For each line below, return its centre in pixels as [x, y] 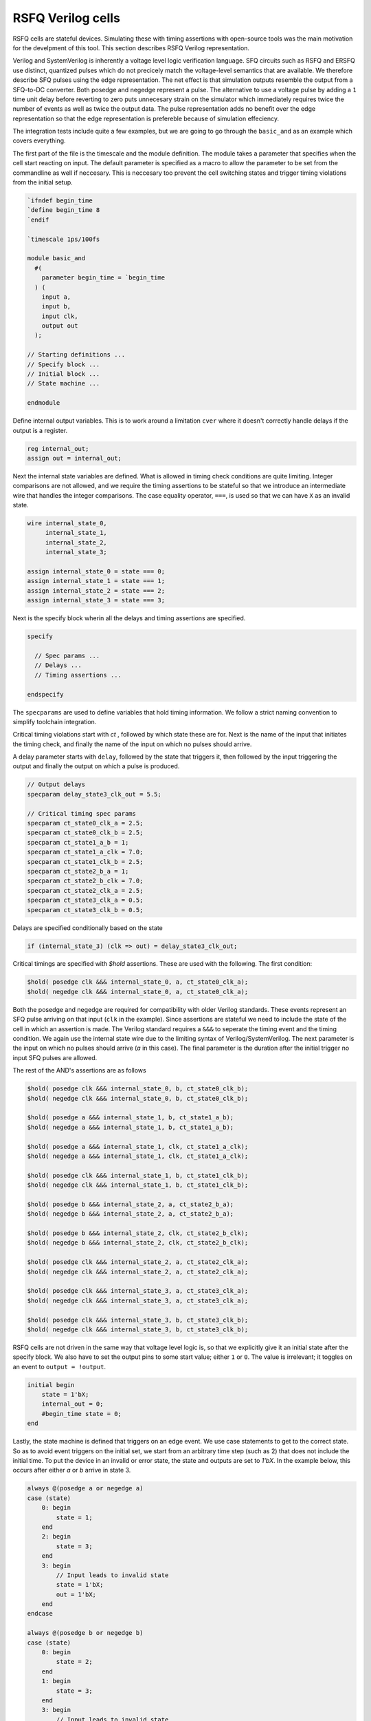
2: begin [56, 1537]
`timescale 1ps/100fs [64, 239]
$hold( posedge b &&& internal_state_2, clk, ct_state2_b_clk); [138, 1233]
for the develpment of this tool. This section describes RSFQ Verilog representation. [131, 47]
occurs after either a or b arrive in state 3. [72, 1470]
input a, [56, 297]
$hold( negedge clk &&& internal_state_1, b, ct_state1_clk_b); [138, 1185]
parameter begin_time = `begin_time [103, 278]
